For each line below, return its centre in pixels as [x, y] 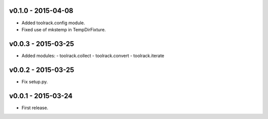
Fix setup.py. [35, 81]
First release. [35, 108]
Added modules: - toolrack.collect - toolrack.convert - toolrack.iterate [93, 56]
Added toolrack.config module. [53, 23]
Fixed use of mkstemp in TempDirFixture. [64, 29]
